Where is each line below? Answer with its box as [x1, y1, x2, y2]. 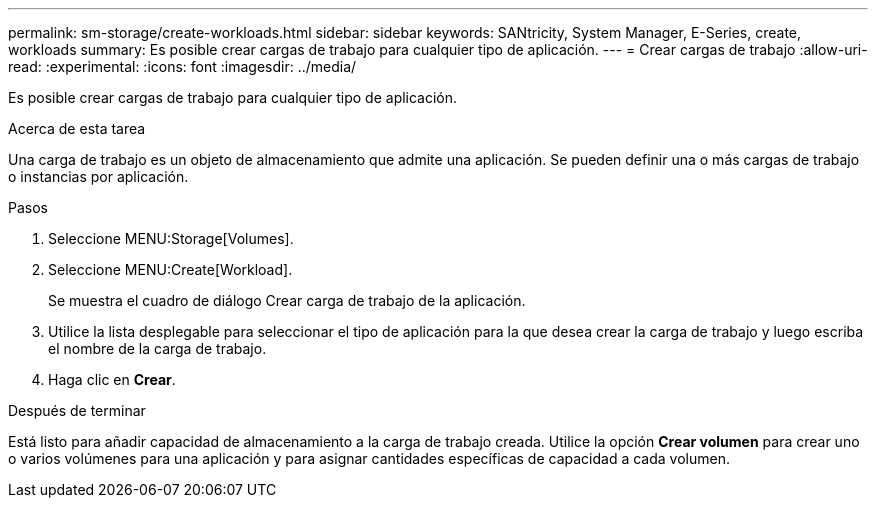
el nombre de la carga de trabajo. [48, 340, 267, 357]
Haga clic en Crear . [48, 371, 176, 388]
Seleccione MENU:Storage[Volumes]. [48, 230, 294, 247]
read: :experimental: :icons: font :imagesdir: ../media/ [8, 58, 357, 75]
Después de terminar [8, 402, 146, 419]
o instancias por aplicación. [8, 168, 189, 185]
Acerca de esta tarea [8, 120, 146, 137]
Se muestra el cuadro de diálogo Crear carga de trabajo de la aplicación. [48, 292, 526, 309]
